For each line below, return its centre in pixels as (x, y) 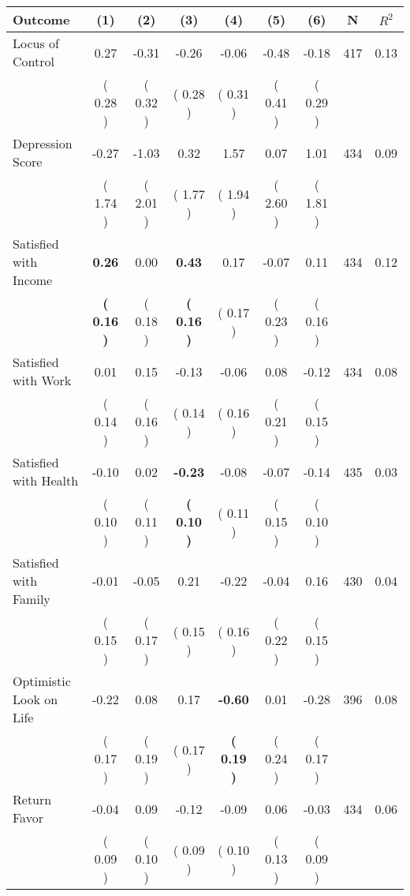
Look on (35, 699)
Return (32, 799)
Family (32, 599)
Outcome (41, 19)
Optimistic (42, 681)
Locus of (36, 43)
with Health (46, 480)
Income (33, 280)
